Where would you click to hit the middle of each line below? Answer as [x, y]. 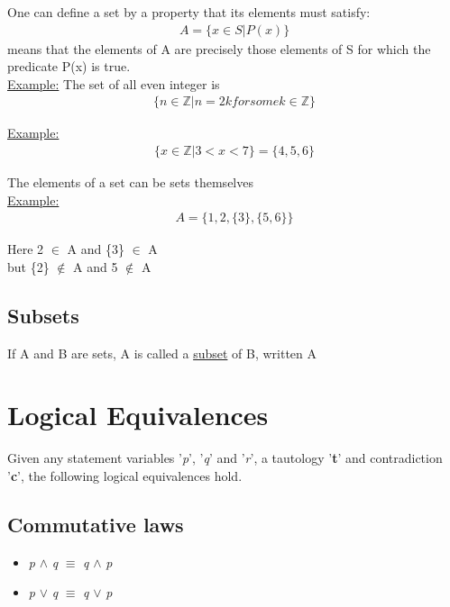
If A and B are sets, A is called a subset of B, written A [162, 353]
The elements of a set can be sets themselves [130, 182]
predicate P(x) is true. [69, 66]
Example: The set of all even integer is [114, 83]
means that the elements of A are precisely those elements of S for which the [219, 48]
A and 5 [96, 266]
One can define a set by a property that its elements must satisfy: [189, 12]
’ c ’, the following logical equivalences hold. [125, 475]
